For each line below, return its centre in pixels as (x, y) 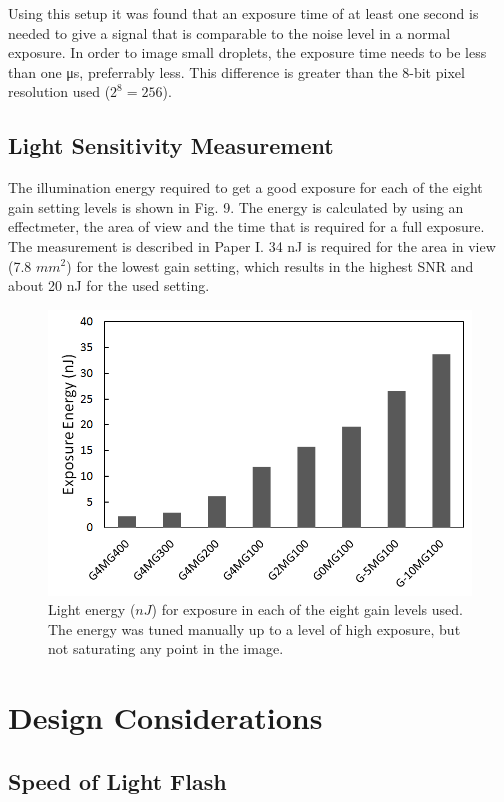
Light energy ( (92, 609)
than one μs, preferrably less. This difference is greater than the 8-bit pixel (236, 71)
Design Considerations (165, 717)
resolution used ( (59, 91)
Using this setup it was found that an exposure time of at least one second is (243, 13)
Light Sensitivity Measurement (171, 145)
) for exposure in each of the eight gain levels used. (307, 609)
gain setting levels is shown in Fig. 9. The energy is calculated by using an (236, 206)
